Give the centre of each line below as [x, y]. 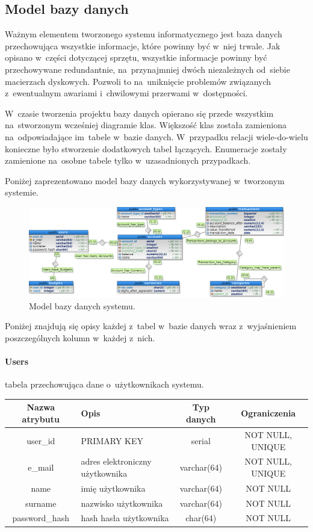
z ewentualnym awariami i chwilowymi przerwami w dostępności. [126, 93]
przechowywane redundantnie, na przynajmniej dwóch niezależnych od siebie [147, 69]
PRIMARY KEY [112, 440]
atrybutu [41, 419]
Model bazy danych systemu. [82, 305]
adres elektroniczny [116, 461]
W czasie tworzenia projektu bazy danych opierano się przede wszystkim [139, 113]
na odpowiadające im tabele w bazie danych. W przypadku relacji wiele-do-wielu [156, 136]
